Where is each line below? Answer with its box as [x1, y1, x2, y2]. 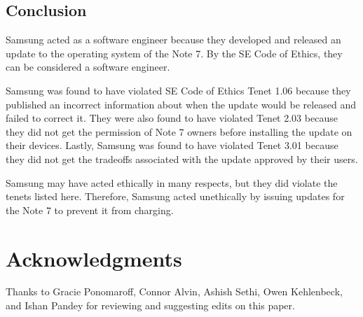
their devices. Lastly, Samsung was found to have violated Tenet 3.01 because [6, 138, 338, 153]
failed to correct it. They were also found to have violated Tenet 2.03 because [6, 111, 338, 125]
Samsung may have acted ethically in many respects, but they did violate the [6, 175, 338, 190]
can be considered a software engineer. [6, 59, 170, 74]
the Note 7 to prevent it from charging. [6, 202, 174, 217]
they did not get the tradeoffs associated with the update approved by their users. [6, 151, 358, 166]
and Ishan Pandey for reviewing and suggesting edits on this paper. [6, 298, 295, 313]
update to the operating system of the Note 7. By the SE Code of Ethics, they [6, 45, 343, 60]
